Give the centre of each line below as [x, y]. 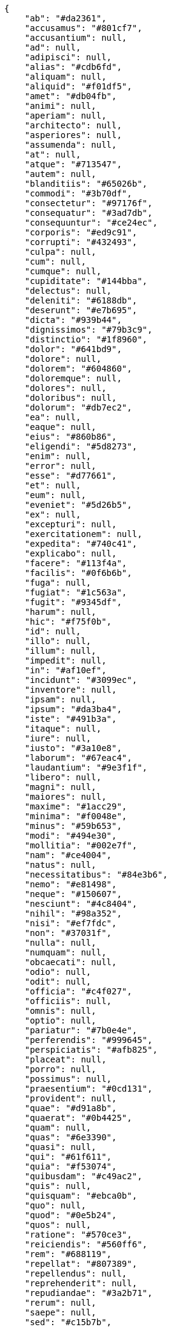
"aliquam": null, [65, 77]
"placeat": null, [65, 1059]
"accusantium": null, [76, 38]
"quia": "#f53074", [71, 1166]
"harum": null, [60, 612]
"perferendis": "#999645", [89, 1040]
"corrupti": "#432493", [81, 242]
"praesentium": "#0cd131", [89, 1089]
